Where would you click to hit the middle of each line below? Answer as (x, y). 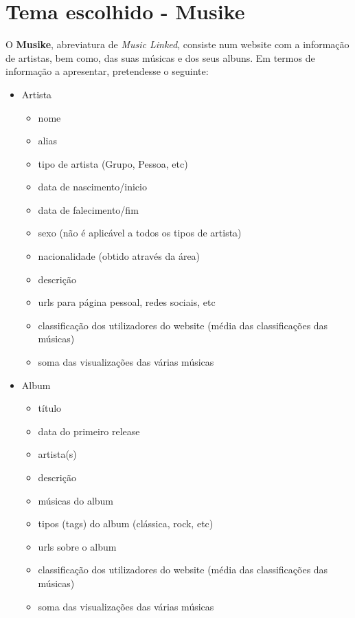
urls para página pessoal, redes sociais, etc (127, 302)
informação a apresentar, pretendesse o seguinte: (107, 71)
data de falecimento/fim (88, 209)
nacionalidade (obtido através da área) (119, 256)
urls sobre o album (77, 546)
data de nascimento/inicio (92, 187)
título (50, 408)
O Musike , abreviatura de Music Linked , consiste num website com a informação (177, 44)
